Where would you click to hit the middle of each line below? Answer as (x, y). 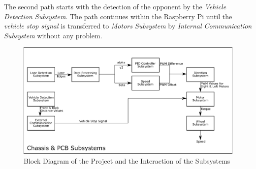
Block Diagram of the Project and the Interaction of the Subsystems (127, 160)
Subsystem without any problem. (53, 35)
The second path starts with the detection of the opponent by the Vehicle (115, 6)
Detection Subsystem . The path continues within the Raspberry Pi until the (118, 16)
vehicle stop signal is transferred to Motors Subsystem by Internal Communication (128, 26)
